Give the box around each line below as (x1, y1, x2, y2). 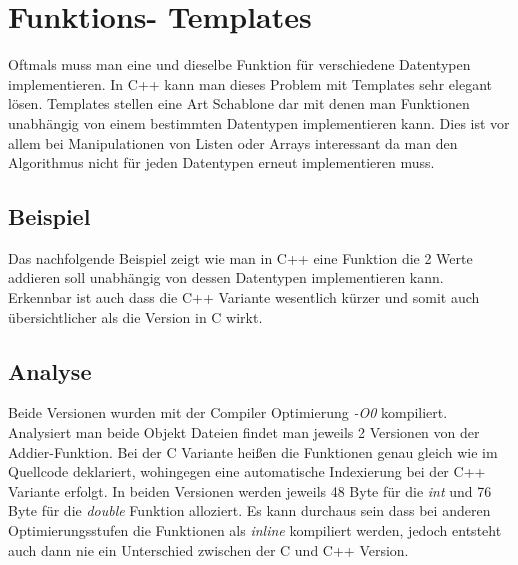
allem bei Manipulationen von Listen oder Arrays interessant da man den (8, 132, 458, 153)
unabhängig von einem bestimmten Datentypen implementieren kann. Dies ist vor (8, 112, 510, 133)
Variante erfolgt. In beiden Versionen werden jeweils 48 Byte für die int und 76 (8, 480, 492, 501)
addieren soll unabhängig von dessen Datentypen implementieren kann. (8, 267, 444, 288)
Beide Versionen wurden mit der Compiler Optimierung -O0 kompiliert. (8, 402, 448, 423)
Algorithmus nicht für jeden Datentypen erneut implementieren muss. (8, 152, 435, 173)
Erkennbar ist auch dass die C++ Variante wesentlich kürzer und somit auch (8, 287, 480, 308)
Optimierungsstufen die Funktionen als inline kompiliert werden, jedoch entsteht (8, 520, 502, 541)
